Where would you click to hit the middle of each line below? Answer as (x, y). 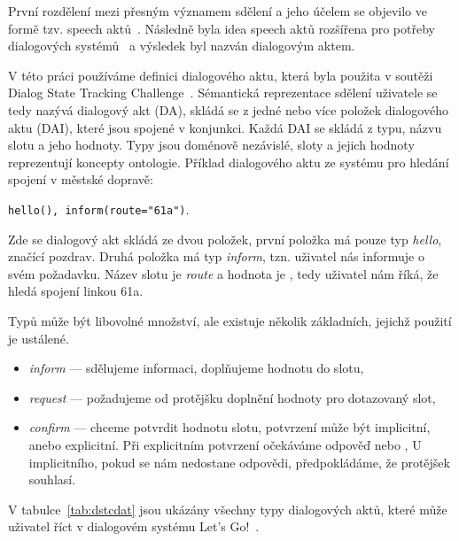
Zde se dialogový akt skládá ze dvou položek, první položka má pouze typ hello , (225, 239)
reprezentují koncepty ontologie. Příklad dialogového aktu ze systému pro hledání (229, 162)
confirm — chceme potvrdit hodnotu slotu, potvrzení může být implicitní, (229, 427)
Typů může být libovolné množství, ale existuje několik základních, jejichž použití (230, 320)
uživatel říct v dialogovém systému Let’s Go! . (134, 526)
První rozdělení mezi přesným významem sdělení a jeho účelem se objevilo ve (218, 11)
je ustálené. (39, 338)
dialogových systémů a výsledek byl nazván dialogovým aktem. (182, 46)
